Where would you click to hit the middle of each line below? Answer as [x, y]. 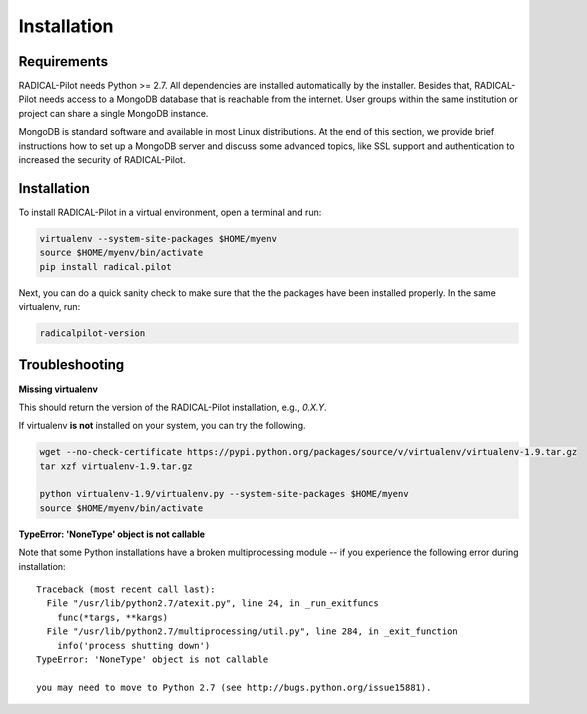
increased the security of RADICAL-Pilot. [102, 160]
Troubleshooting [71, 365]
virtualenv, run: [49, 307]
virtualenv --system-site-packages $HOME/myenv [158, 238]
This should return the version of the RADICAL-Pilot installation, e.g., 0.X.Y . [172, 407]
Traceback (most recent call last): [126, 589]
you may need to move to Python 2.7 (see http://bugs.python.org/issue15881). [234, 687]
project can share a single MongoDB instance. [113, 113]
